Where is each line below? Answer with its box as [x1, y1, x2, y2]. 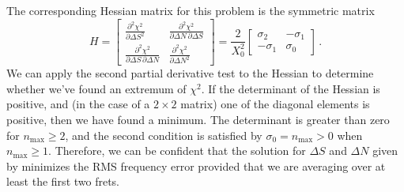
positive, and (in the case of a [6, 96, 150, 112]
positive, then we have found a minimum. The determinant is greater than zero [6, 111, 390, 127]
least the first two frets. [6, 173, 120, 190]
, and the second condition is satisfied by [65, 126, 262, 143]
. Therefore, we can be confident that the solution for [48, 142, 306, 159]
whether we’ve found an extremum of [6, 80, 187, 96]
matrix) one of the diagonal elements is [180, 96, 370, 112]
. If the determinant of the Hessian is [201, 80, 380, 96]
